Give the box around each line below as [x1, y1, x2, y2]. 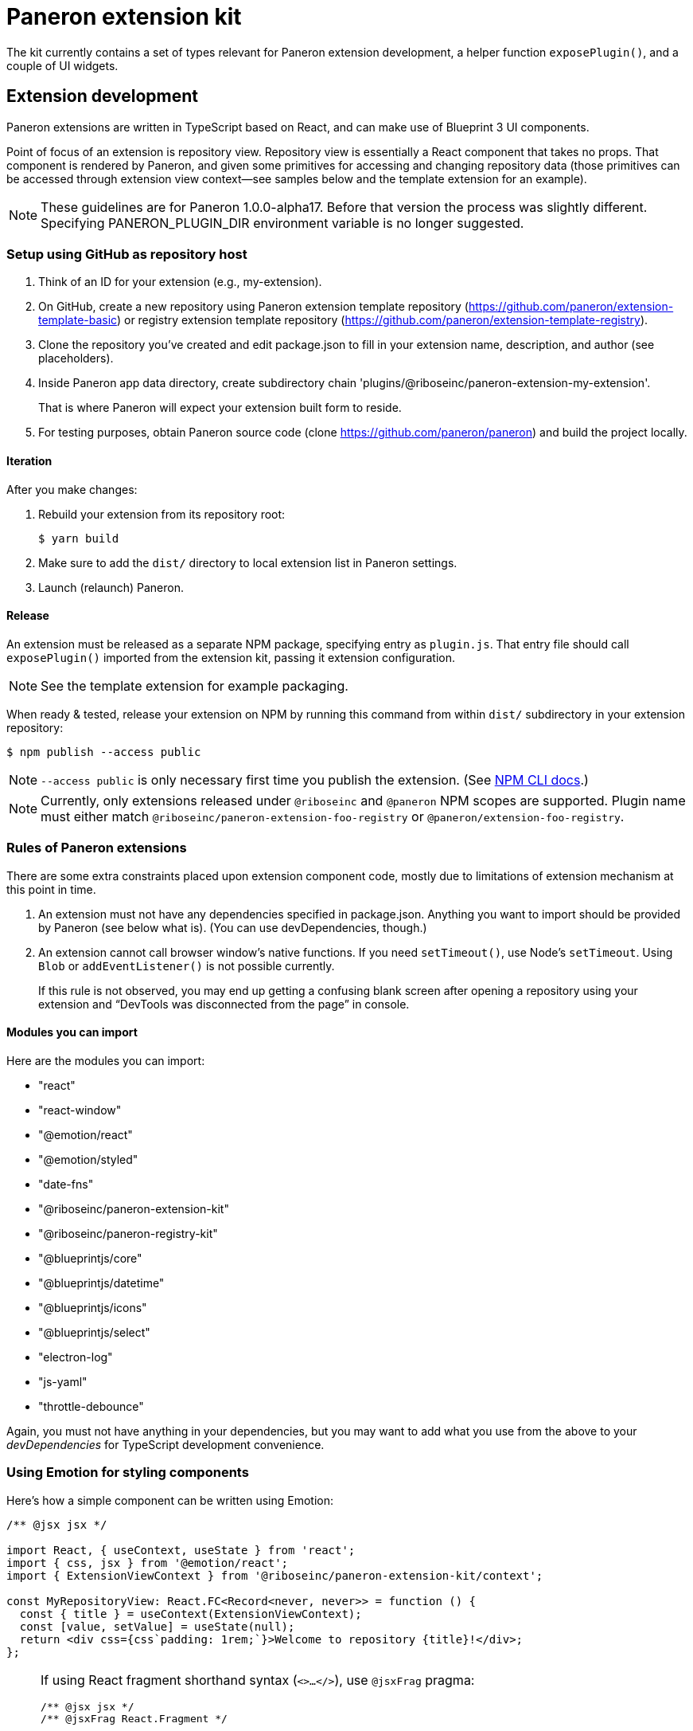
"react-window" [38, 1102, 122, 1117]
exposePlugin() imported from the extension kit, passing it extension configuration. [6, 650, 455, 664]
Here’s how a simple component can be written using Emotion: [6, 1493, 334, 1507]
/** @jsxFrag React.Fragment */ [41, 1712, 228, 1725]
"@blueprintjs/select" [38, 1325, 150, 1339]
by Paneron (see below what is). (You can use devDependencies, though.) [38, 920, 427, 934]
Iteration [6, 453, 53, 468]
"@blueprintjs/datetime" [38, 1275, 165, 1290]
